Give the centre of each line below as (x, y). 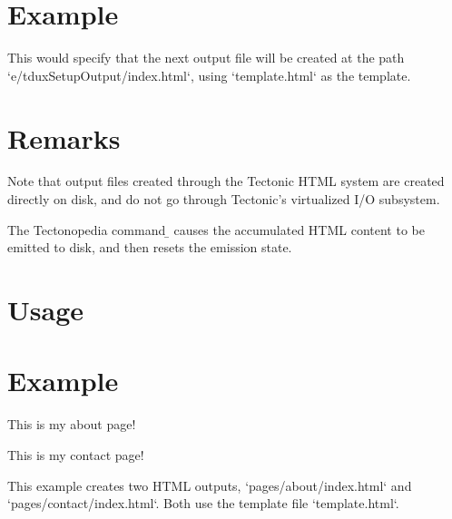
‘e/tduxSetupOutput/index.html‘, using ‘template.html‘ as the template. (209, 75)
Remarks (64, 137)
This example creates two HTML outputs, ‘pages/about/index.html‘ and (210, 485)
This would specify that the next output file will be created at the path (206, 58)
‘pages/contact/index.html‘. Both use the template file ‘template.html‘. (203, 503)
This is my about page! (72, 424)
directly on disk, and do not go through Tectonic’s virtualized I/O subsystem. (224, 199)
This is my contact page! (76, 454)
